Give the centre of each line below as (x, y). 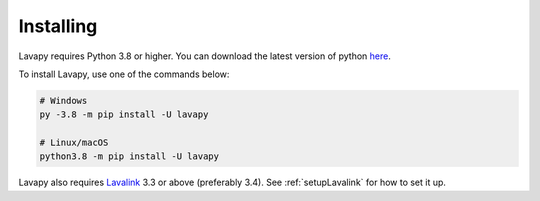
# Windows (63, 100)
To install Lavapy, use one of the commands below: (124, 74)
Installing (58, 26)
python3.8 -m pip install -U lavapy (129, 156)
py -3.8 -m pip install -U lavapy (124, 114)
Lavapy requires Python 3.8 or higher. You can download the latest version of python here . (205, 56)
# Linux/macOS (74, 143)
